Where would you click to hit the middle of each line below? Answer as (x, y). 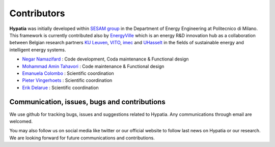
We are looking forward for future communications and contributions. (82, 138)
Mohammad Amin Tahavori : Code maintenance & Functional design (93, 66)
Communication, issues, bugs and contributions (87, 102)
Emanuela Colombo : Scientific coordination (68, 73)
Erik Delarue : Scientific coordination (60, 87)
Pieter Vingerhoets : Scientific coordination (67, 80)
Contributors (37, 13)
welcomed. (21, 121)
